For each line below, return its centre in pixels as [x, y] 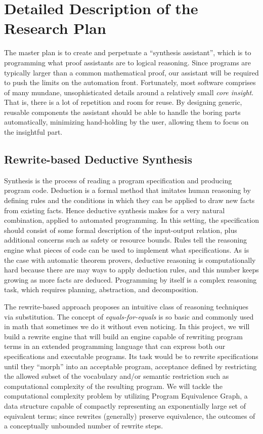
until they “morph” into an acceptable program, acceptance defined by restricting [130, 366]
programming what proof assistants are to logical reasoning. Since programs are [128, 62]
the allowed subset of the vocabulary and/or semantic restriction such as [117, 376]
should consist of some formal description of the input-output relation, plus [121, 230]
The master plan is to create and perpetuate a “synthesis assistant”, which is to [128, 52]
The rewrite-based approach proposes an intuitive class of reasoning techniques [126, 306]
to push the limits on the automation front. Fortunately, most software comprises [130, 82]
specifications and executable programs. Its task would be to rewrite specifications [131, 356]
